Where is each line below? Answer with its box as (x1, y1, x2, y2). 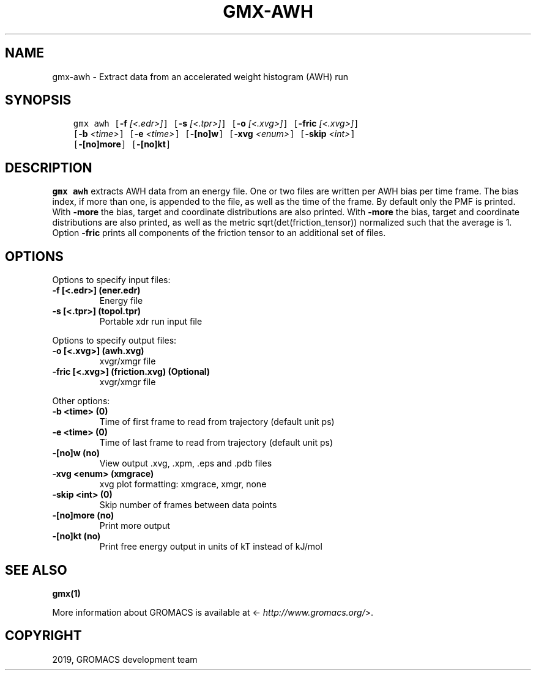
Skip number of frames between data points (99, 500, 277, 511)
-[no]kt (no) (52, 531, 101, 542)
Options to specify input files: (52, 275, 171, 286)
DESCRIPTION (5, 160, 92, 175)
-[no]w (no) (52, 448, 100, 459)
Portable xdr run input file (99, 316, 203, 327)
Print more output (99, 520, 170, 531)
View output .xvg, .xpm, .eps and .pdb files (99, 458, 272, 469)
